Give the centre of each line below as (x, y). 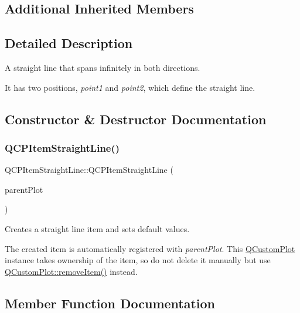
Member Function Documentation (110, 303)
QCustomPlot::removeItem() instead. (71, 271)
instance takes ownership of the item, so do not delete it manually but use (138, 260)
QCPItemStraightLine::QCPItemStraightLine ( (89, 170)
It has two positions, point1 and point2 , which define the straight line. (130, 87)
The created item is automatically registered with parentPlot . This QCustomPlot (150, 248)
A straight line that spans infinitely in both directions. (103, 67)
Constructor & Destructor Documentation (136, 119)
